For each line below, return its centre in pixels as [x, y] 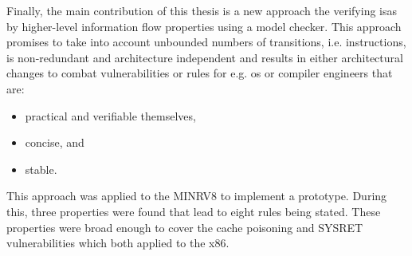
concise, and [55, 142]
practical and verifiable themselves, [110, 115]
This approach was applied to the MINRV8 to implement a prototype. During [197, 196]
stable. [41, 169]
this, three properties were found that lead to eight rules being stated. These [194, 211]
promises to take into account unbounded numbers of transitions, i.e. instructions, [206, 42]
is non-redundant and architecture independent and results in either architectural [205, 57]
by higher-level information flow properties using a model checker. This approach [204, 26]
